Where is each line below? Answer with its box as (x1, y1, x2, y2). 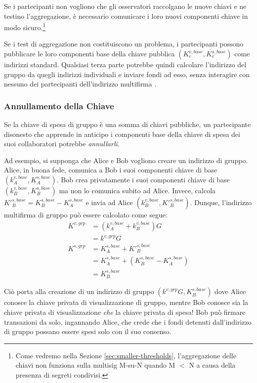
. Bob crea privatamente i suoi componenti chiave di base (56, 174, 230, 184)
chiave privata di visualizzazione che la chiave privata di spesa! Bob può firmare (4, 307, 246, 317)
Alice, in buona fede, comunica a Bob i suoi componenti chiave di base (4, 165, 217, 175)
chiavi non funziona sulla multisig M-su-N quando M (15, 360, 175, 370)
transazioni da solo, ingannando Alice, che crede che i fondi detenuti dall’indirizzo (4, 316, 252, 327)
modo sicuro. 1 (4, 21, 46, 32)
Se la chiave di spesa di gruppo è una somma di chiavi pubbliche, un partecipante (4, 119, 251, 129)
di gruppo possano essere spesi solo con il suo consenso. (4, 326, 171, 337)
